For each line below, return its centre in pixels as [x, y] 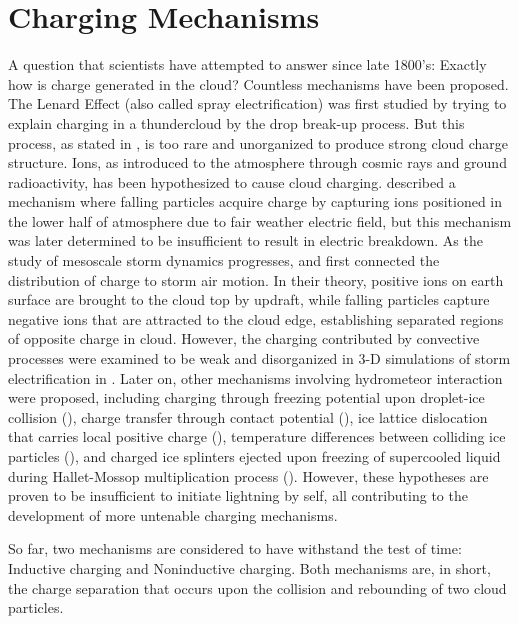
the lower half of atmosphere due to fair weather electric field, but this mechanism [260, 220]
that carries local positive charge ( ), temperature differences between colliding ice [257, 436]
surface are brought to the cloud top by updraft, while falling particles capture [249, 299]
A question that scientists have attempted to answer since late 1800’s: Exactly [247, 64]
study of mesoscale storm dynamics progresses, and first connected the [224, 260]
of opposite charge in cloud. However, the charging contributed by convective [244, 338]
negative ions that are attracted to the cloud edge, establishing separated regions [256, 318]
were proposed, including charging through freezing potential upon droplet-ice [246, 397]
